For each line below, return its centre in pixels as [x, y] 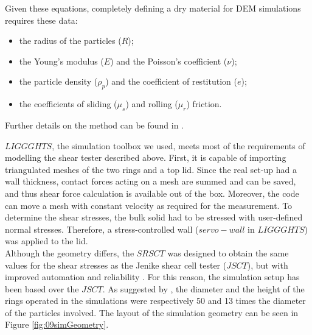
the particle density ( [58, 81]
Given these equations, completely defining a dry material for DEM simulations [153, 8]
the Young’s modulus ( [61, 61]
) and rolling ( [152, 104]
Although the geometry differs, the [70, 252]
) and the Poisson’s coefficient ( [169, 61]
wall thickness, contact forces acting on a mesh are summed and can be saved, [151, 181]
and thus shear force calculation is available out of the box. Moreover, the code [152, 193]
